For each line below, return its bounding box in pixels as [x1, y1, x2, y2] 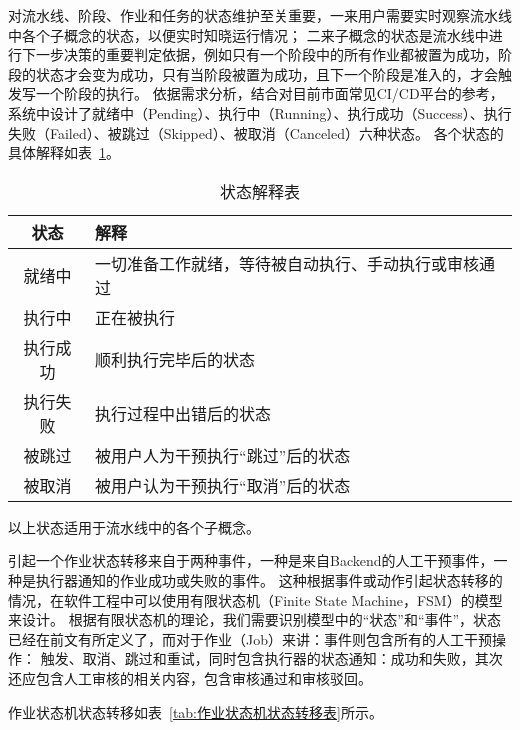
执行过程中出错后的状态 [95, 401, 272, 425]
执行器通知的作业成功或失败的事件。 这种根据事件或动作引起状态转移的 [35, 569, 503, 590]
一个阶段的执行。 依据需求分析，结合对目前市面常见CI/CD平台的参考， [35, 83, 504, 104]
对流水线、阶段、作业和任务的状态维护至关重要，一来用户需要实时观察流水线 [8, 5, 512, 25]
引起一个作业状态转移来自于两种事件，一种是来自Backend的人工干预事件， [8, 550, 494, 571]
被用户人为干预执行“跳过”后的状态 [95, 443, 351, 467]
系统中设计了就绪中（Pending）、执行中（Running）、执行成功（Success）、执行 [8, 102, 512, 123]
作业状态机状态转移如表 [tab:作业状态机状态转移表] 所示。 [8, 701, 383, 722]
